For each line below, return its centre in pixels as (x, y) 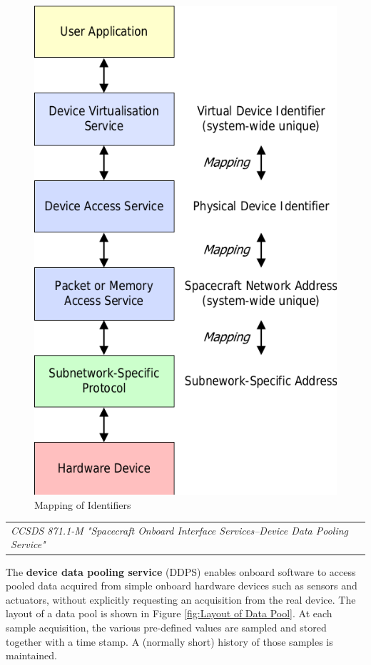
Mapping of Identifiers (83, 504)
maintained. (31, 655)
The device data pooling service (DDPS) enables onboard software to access (181, 571)
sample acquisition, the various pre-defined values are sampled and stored (166, 627)
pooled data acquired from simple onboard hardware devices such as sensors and (182, 586)
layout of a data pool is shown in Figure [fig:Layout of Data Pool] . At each (169, 613)
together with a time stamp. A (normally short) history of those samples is (169, 641)
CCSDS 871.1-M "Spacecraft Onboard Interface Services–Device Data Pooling (180, 530)
